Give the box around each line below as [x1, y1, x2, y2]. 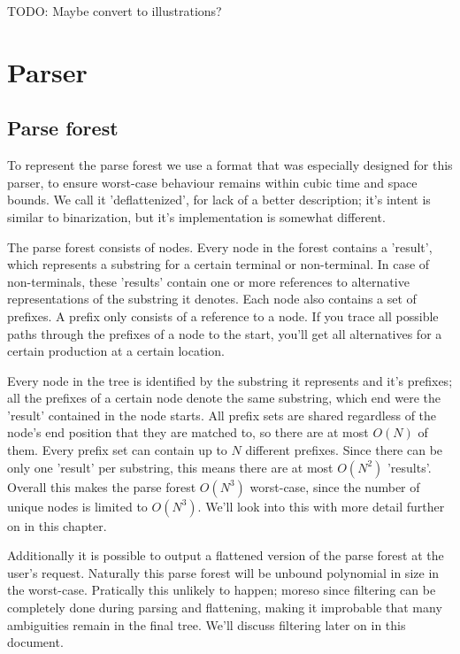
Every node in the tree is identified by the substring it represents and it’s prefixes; [7, 371, 453, 389]
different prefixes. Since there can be [245, 441, 443, 459]
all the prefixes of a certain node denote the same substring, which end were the [7, 389, 441, 407]
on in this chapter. [7, 516, 107, 535]
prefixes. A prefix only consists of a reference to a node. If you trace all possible [7, 306, 439, 325]
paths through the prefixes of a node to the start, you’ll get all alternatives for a [7, 324, 442, 342]
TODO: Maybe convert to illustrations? [7, 2, 222, 19]
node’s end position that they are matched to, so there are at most [7, 423, 369, 442]
